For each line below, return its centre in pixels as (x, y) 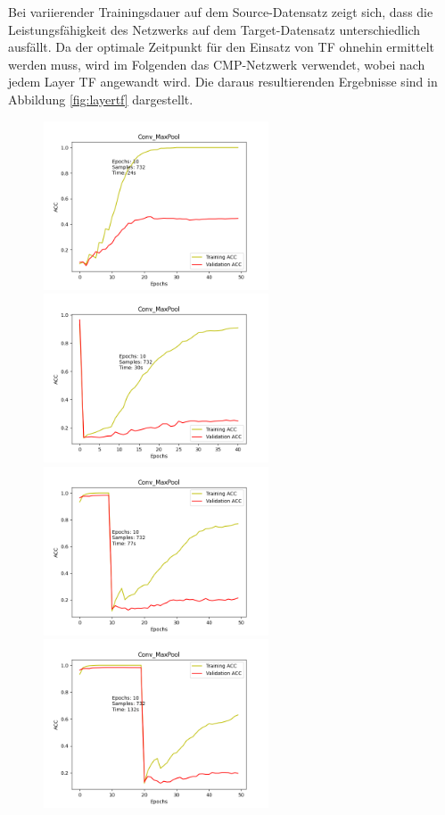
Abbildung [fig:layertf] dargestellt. (101, 99)
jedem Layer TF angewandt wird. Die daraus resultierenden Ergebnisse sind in (223, 82)
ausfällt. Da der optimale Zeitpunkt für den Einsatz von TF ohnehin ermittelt (222, 47)
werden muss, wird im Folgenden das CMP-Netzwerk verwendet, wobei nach (217, 64)
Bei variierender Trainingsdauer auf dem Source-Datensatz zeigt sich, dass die (221, 12)
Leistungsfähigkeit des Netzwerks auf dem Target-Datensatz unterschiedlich (214, 29)
